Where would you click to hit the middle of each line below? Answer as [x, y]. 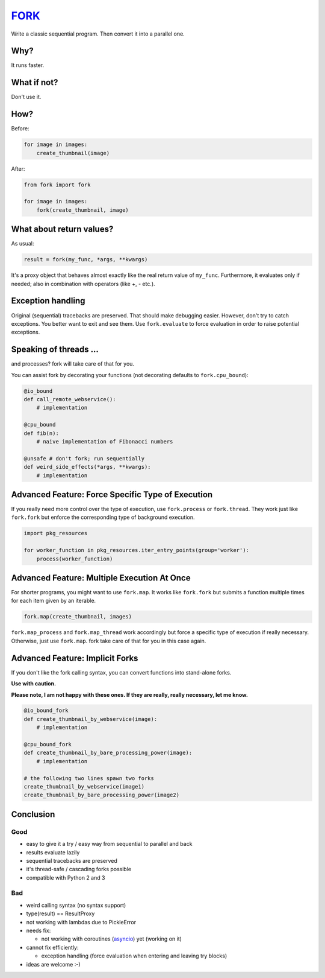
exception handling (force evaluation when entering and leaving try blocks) [134, 956]
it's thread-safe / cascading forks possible [79, 869]
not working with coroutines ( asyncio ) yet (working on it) [111, 939]
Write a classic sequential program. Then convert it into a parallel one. [98, 34]
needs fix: [39, 931]
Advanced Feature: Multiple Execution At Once [101, 578]
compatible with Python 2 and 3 [66, 877]
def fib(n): [42, 433]
